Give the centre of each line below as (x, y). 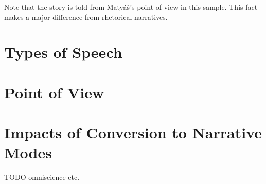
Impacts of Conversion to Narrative (133, 132)
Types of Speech (63, 52)
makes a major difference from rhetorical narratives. (86, 17)
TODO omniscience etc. (42, 177)
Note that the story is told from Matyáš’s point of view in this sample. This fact (131, 7)
